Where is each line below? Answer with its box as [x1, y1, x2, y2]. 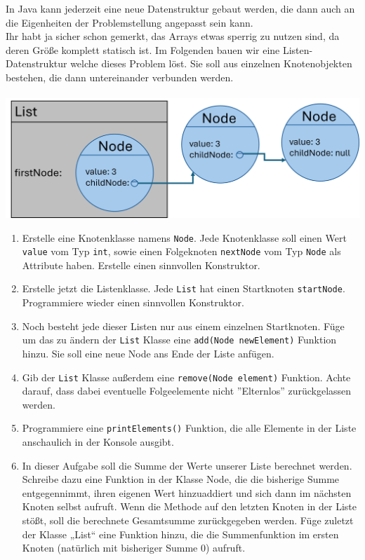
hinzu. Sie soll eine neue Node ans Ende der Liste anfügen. [22, 346, 274, 360]
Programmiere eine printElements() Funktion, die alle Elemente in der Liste [22, 421, 357, 435]
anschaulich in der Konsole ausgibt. [22, 435, 174, 449]
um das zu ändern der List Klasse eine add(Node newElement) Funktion [22, 332, 337, 347]
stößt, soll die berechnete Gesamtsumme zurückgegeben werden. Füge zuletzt [22, 513, 354, 527]
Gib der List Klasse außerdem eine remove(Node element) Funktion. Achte [22, 369, 351, 384]
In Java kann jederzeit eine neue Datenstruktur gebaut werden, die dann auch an [6, 1, 355, 15]
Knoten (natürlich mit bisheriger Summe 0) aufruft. [22, 540, 246, 555]
